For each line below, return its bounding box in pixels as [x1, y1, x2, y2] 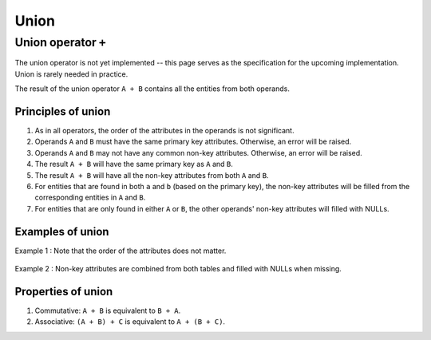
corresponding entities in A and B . [34, 192, 146, 203]
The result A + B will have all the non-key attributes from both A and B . [34, 170, 269, 180]
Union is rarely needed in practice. [14, 69, 129, 79]
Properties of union [14, 284, 113, 298]
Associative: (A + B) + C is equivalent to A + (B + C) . [34, 317, 226, 326]
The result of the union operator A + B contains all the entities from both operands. [14, 84, 291, 93]
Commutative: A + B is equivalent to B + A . [34, 306, 181, 315]
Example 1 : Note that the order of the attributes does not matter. [14, 246, 227, 255]
